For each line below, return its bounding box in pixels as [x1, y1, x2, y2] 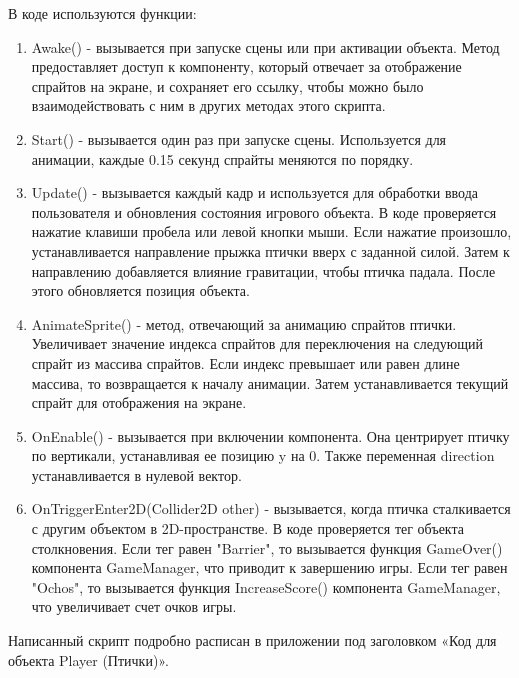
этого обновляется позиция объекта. [31, 280, 250, 301]
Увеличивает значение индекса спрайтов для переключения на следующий [31, 333, 484, 354]
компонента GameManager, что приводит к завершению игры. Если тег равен [31, 557, 508, 578]
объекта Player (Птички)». [8, 649, 169, 670]
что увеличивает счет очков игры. [31, 596, 237, 617]
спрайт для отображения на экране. [31, 392, 247, 413]
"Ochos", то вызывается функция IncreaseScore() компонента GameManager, [31, 576, 501, 597]
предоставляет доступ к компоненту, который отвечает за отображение [31, 56, 462, 77]
